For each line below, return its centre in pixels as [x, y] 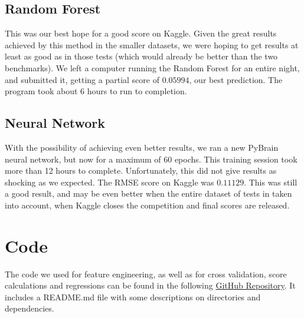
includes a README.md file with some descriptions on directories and [133, 297]
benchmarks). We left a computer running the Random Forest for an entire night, [152, 67]
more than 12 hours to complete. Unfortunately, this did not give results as [141, 170]
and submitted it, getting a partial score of [82, 79]
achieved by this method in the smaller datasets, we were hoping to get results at [152, 44]
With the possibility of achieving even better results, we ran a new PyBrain [142, 147]
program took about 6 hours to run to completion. [96, 91]
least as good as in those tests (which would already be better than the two [141, 56]
